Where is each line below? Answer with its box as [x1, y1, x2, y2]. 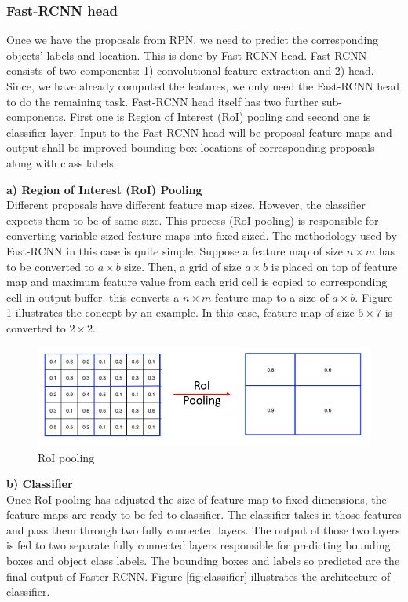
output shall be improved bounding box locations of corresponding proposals [6, 139, 375, 156]
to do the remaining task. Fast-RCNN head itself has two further [6, 93, 319, 109]
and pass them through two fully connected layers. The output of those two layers [6, 521, 400, 538]
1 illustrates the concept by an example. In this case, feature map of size [6, 304, 355, 321]
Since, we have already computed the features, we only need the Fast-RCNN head [6, 78, 400, 94]
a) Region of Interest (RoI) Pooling [6, 181, 202, 197]
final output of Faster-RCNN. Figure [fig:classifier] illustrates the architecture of [6, 567, 391, 584]
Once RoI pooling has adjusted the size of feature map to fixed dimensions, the [6, 490, 387, 507]
